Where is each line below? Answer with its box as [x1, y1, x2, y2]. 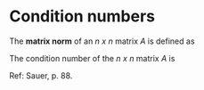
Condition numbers [9, 6, 156, 27]
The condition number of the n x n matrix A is [9, 53, 175, 63]
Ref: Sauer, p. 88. [9, 70, 73, 81]
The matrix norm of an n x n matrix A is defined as [9, 36, 195, 46]
